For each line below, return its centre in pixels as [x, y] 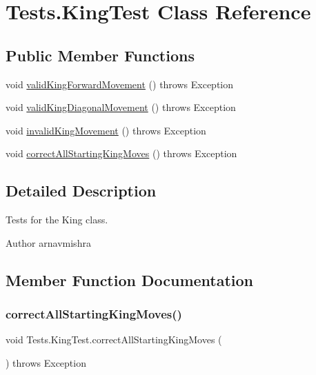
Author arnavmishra [48, 242]
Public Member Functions [100, 55]
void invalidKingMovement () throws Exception [106, 130]
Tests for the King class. [57, 220]
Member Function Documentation [130, 280]
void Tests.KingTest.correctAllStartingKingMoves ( [114, 339]
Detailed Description [81, 191]
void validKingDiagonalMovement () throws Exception [121, 107]
